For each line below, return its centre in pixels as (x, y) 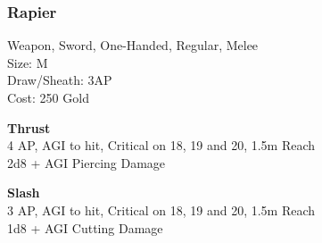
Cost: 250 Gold (48, 97)
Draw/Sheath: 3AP (60, 80)
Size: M (28, 62)
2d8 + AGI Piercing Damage (87, 162)
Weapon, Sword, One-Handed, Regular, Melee (133, 45)
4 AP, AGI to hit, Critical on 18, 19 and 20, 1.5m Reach (161, 145)
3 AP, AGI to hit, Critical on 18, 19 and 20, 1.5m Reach (161, 209)
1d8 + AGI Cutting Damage (85, 227)
